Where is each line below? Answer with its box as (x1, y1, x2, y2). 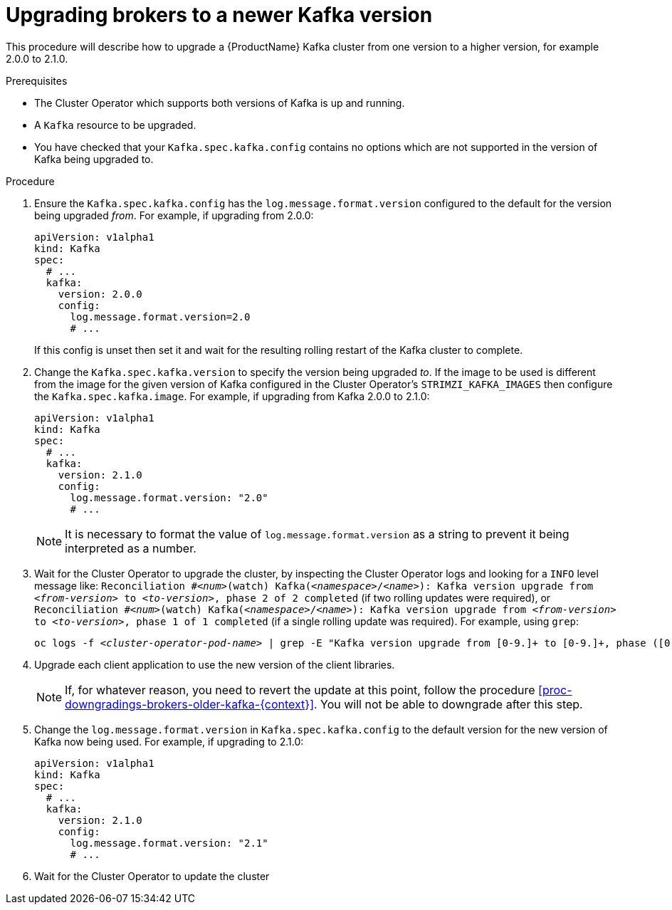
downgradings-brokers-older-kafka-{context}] (65, 696, 314, 711)
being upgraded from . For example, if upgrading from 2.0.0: (34, 209, 314, 221)
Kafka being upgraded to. (34, 152, 154, 165)
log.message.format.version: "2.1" (70, 837, 268, 849)
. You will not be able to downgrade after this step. (313, 696, 583, 711)
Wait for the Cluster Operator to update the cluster (34, 869, 270, 882)
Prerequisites (6, 74, 68, 87)
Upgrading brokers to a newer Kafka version (6, 3, 433, 27)
